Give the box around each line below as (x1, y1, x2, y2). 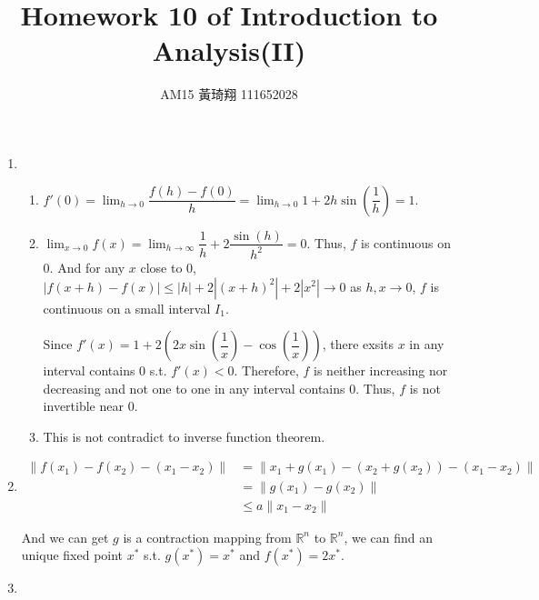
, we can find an (344, 527, 434, 546)
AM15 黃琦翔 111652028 (160, 85, 298, 104)
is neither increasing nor (314, 361, 448, 380)
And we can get (21, 527, 109, 546)
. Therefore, (234, 361, 299, 380)
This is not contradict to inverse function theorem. (43, 426, 325, 445)
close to (140, 257, 183, 276)
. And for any (49, 257, 125, 276)
